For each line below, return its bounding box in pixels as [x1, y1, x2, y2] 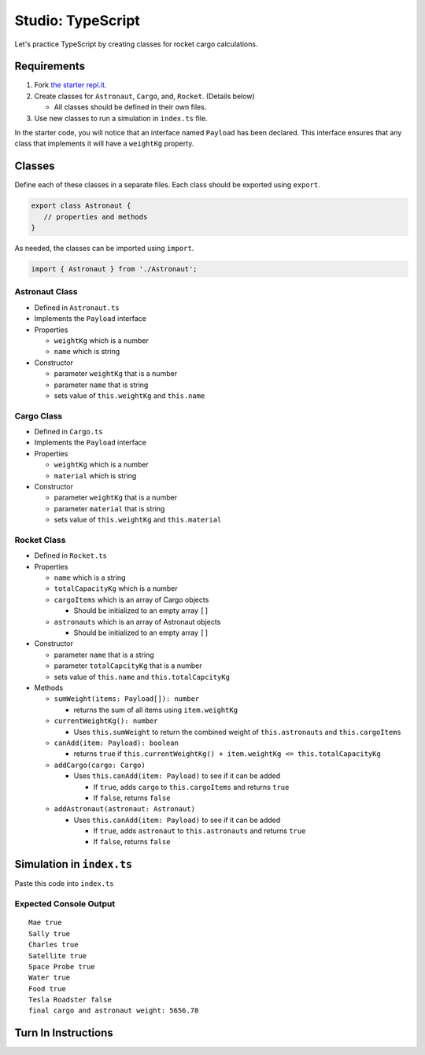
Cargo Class [14, 410, 63, 421]
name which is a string [54, 573, 126, 582]
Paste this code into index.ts [14, 879, 114, 888]
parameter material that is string [54, 504, 165, 513]
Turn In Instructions [14, 1027, 113, 1040]
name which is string [54, 347, 120, 356]
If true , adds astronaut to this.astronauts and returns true [93, 826, 306, 836]
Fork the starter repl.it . [34, 80, 107, 90]
